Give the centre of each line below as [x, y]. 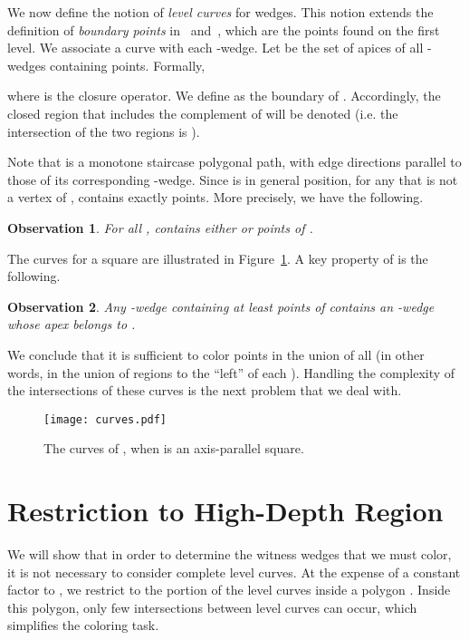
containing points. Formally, [128, 65]
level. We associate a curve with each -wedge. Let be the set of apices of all [215, 48]
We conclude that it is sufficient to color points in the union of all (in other [216, 354]
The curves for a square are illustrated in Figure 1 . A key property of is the [218, 258]
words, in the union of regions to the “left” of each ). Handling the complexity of [231, 372]
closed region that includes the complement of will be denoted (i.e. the [203, 113]
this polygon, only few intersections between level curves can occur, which [212, 607]
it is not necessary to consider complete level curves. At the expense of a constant [234, 572]
